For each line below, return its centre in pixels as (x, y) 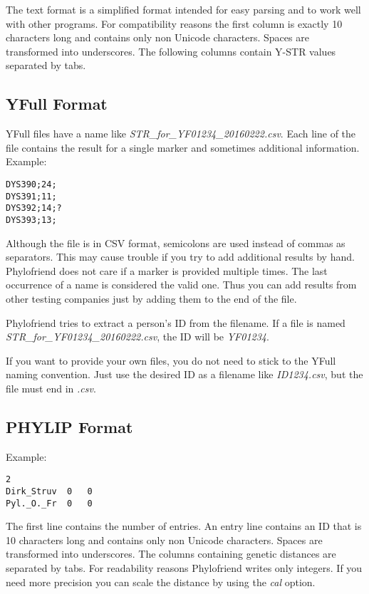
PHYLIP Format (69, 426)
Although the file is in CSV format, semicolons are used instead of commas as (176, 243)
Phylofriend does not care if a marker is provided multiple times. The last (167, 270)
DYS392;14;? (34, 208)
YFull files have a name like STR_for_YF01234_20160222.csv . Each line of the (181, 134)
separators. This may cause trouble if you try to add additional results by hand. (180, 257)
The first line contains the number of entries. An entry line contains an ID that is (184, 526)
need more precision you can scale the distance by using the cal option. (161, 582)
